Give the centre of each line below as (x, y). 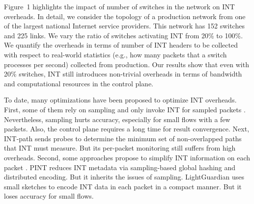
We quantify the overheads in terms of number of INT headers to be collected (121, 45)
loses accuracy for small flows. (49, 196)
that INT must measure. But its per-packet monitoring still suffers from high (120, 148)
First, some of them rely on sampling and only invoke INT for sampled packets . (125, 109)
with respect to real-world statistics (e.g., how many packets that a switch (115, 54)
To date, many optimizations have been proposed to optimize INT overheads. (120, 100)
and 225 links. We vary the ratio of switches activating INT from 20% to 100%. (124, 35)
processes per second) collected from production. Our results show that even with (127, 64)
